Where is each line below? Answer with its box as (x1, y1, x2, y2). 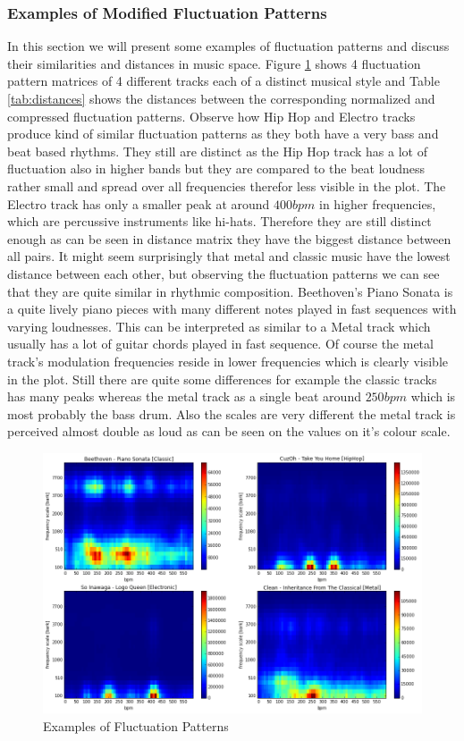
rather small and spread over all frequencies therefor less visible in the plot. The (7, 176, 446, 195)
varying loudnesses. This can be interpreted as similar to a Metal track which (7, 316, 431, 335)
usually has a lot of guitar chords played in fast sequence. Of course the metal (7, 334, 434, 353)
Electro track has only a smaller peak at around (7, 194, 270, 213)
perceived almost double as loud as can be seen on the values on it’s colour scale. (7, 422, 451, 441)
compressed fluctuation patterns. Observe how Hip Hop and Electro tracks (7, 106, 416, 125)
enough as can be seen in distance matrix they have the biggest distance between (7, 229, 451, 248)
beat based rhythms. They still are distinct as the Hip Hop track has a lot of (7, 141, 427, 160)
